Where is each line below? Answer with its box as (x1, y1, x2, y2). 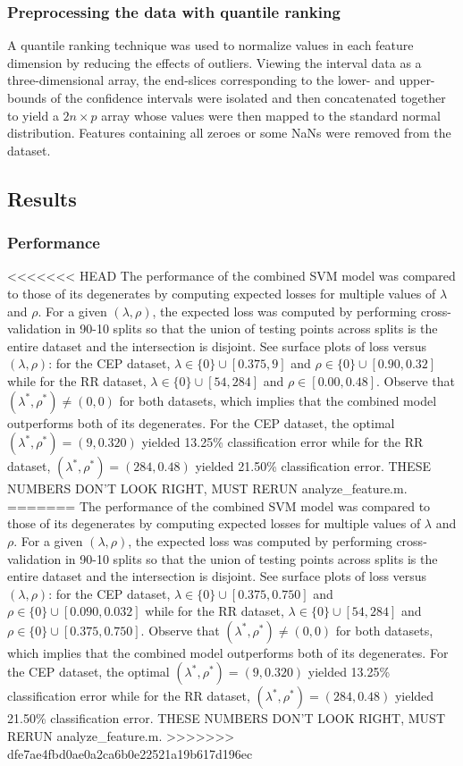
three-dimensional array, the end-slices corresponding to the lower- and (7, 71, 395, 89)
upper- (399, 71, 435, 89)
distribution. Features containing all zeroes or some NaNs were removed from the (7, 123, 451, 142)
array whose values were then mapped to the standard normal (101, 105, 441, 124)
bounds (7, 88, 47, 106)
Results (7, 184, 77, 212)
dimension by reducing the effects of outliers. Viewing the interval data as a (7, 53, 422, 72)
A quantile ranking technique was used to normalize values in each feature (7, 36, 414, 55)
